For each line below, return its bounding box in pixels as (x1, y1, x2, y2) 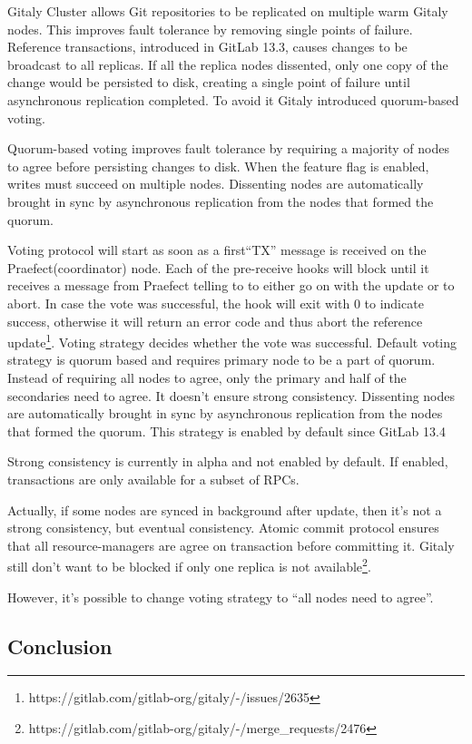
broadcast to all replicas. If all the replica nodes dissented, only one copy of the (7, 54, 448, 73)
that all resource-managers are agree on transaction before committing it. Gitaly (7, 535, 455, 554)
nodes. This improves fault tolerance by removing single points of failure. (7, 19, 413, 38)
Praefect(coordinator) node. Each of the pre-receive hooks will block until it (7, 258, 429, 277)
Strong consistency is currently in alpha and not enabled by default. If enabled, (7, 452, 448, 471)
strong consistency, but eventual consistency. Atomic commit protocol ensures (7, 518, 439, 537)
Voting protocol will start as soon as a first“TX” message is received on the (7, 240, 427, 259)
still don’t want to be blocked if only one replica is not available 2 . (7, 554, 371, 575)
